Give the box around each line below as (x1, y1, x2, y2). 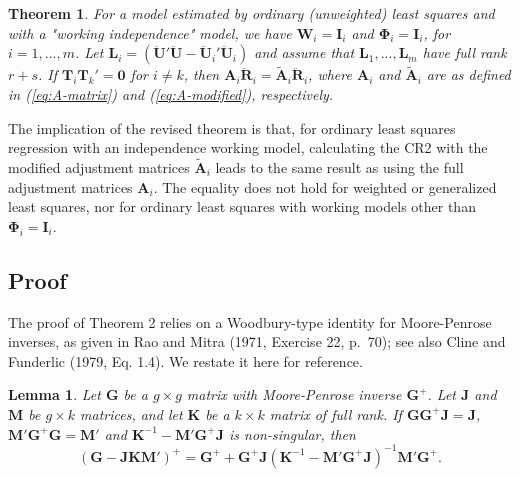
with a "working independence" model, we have (8, 22, 292, 43)
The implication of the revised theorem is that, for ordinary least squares (8, 117, 456, 138)
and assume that (254, 42, 355, 63)
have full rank (422, 42, 507, 63)
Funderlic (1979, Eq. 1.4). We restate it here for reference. (8, 350, 363, 371)
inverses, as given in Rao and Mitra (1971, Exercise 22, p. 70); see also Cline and (8, 331, 506, 352)
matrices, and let (80, 403, 183, 424)
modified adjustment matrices (8, 157, 190, 177)
